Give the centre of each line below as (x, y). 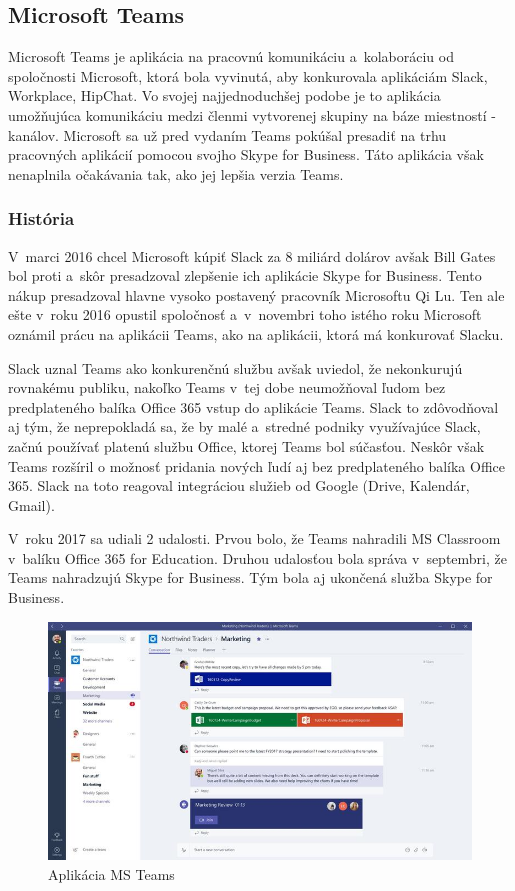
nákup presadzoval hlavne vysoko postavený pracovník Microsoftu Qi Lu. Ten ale (256, 294)
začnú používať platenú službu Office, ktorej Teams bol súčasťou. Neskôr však (246, 445)
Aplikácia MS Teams (111, 873)
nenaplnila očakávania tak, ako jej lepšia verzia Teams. (176, 173)
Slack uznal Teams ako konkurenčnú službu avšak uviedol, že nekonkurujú (235, 367)
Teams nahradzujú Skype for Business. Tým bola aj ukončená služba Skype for (250, 577)
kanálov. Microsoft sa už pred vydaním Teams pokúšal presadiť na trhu (227, 134)
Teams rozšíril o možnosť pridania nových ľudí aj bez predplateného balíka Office (257, 465)
